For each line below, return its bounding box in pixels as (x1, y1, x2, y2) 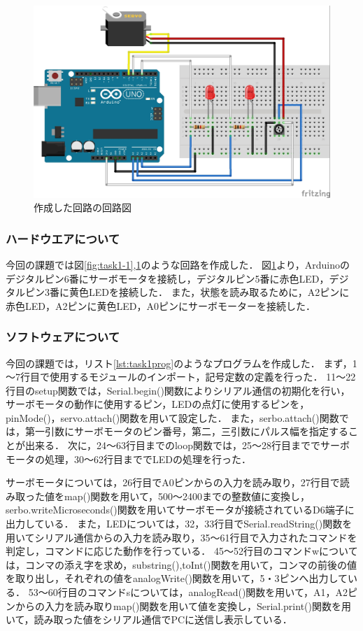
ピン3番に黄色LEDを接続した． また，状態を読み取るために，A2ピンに (24, 285, 350, 299)
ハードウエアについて (6, 229, 120, 247)
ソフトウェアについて (6, 328, 120, 346)
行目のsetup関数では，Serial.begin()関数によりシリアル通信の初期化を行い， (6, 383, 350, 397)
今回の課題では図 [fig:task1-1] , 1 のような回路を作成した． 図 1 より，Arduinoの (6, 257, 350, 271)
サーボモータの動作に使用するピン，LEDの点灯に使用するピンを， (6, 397, 310, 411)
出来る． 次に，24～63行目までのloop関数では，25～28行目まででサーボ (24, 438, 350, 453)
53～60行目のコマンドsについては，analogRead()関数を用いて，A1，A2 (28, 585, 348, 600)
